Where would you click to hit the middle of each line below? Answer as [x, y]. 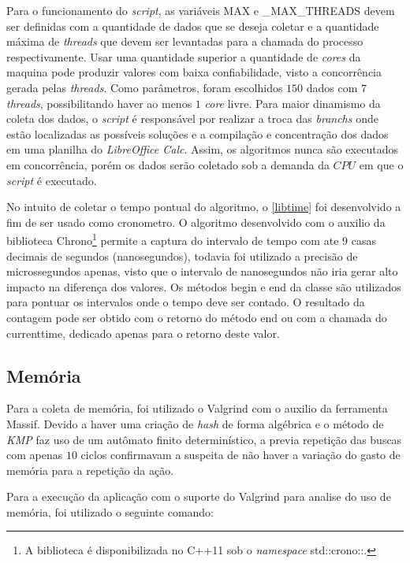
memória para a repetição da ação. [90, 470]
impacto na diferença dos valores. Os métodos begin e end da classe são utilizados [204, 286]
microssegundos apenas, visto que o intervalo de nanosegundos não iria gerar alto [202, 271]
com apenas [35, 455]
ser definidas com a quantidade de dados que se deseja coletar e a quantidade [193, 26]
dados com [332, 87]
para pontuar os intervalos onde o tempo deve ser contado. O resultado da [186, 302]
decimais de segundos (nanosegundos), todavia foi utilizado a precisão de [182, 256]
